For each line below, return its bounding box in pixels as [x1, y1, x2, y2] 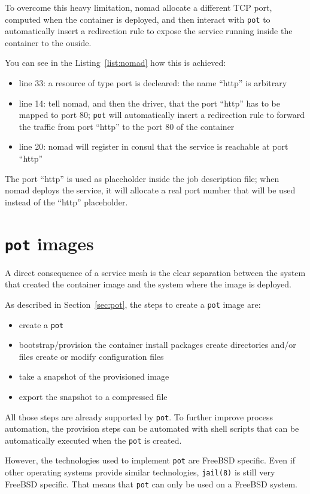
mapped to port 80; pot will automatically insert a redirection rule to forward [19, 108, 305, 121]
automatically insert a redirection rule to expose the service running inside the [5, 25, 293, 37]
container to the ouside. [5, 36, 92, 49]
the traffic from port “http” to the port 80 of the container [19, 120, 235, 132]
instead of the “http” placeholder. [5, 195, 128, 208]
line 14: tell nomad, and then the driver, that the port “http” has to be [19, 96, 280, 109]
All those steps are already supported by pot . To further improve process [5, 410, 273, 423]
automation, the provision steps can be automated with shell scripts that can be [5, 422, 299, 435]
